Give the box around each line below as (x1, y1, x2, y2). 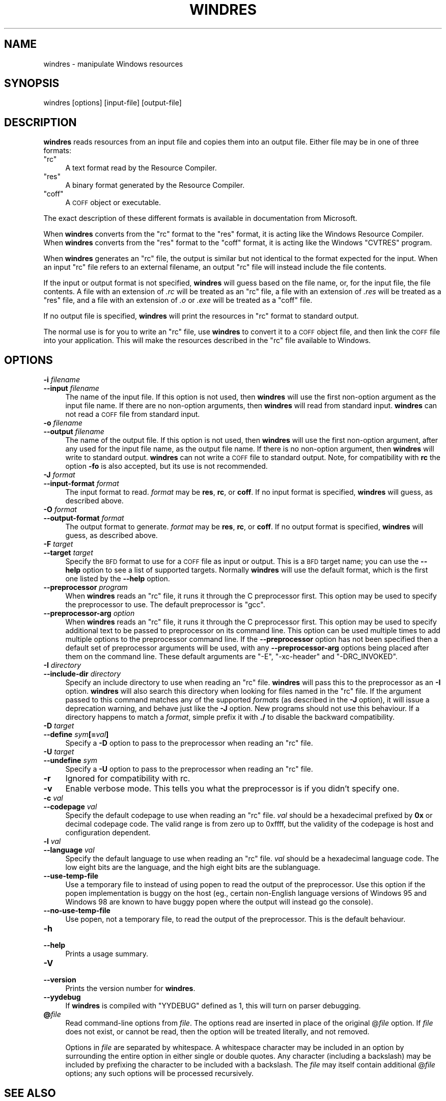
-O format (43, 505, 77, 514)
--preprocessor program (43, 583, 128, 592)
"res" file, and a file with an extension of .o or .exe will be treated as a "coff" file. (43, 296, 313, 305)
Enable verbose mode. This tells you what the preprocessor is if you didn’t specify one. (65, 783, 400, 794)
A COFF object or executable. (65, 198, 161, 207)
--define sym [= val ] (43, 730, 109, 739)
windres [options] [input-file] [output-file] (43, 98, 182, 107)
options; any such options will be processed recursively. (65, 1069, 254, 1078)
